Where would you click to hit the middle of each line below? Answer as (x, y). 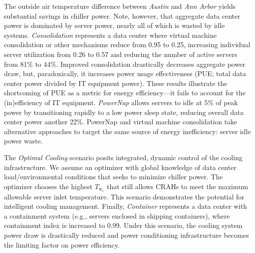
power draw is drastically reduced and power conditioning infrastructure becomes (127, 235)
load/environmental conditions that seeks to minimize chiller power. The (113, 177)
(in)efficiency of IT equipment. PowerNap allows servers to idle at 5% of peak (121, 102)
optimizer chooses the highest (48, 186)
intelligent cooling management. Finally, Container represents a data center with (126, 206)
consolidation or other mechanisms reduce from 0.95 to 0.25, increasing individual (127, 44)
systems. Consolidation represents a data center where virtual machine (110, 35)
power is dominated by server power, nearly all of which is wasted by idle (114, 25)
